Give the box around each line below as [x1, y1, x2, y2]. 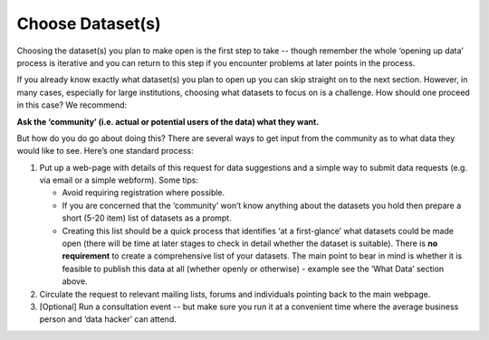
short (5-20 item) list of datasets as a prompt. [62, 212, 232, 223]
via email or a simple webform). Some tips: [39, 175, 199, 185]
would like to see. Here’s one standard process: [16, 146, 194, 156]
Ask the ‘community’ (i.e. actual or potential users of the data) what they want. [16, 116, 320, 127]
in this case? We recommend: [16, 99, 128, 110]
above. [62, 276, 88, 287]
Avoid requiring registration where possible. [62, 187, 225, 198]
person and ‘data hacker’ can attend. [39, 314, 177, 325]
